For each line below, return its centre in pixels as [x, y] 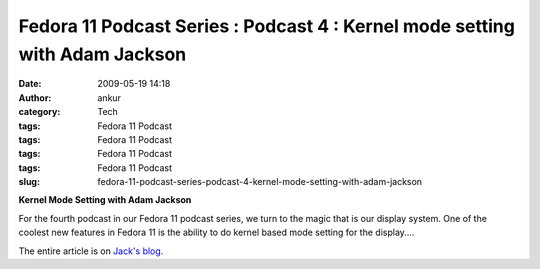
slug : [29, 182]
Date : [30, 84]
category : [39, 112]
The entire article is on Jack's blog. [91, 251]
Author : [35, 97]
